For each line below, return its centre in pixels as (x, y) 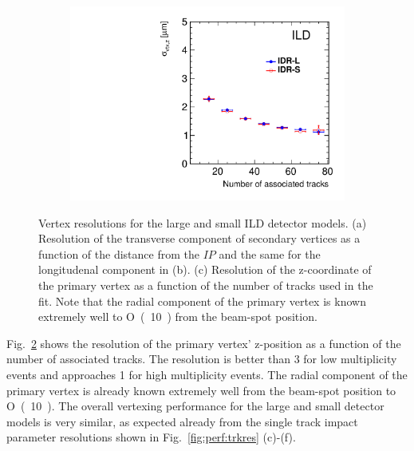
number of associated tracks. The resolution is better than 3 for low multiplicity (202, 359)
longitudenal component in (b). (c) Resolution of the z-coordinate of (205, 269)
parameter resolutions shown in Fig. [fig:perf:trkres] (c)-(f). (151, 437)
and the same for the (270, 253)
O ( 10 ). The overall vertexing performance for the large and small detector (195, 406)
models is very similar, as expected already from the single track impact (182, 421)
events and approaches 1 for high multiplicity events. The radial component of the (207, 375)
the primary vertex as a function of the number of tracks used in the (206, 285)
